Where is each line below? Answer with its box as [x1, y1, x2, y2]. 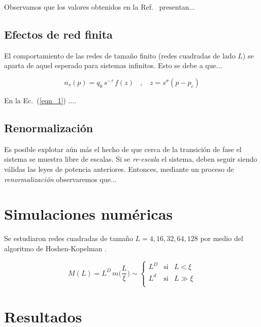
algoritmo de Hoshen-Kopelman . [4, 243, 107, 253]
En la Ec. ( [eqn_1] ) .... [4, 95, 76, 105]
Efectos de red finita [4, 26, 113, 42]
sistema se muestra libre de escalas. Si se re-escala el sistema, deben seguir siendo [4, 154, 257, 164]
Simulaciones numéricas [4, 203, 173, 224]
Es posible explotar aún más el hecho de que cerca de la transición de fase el [4, 143, 242, 154]
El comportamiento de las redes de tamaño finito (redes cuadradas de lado [4, 50, 236, 61]
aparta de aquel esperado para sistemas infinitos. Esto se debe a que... [4, 60, 222, 71]
